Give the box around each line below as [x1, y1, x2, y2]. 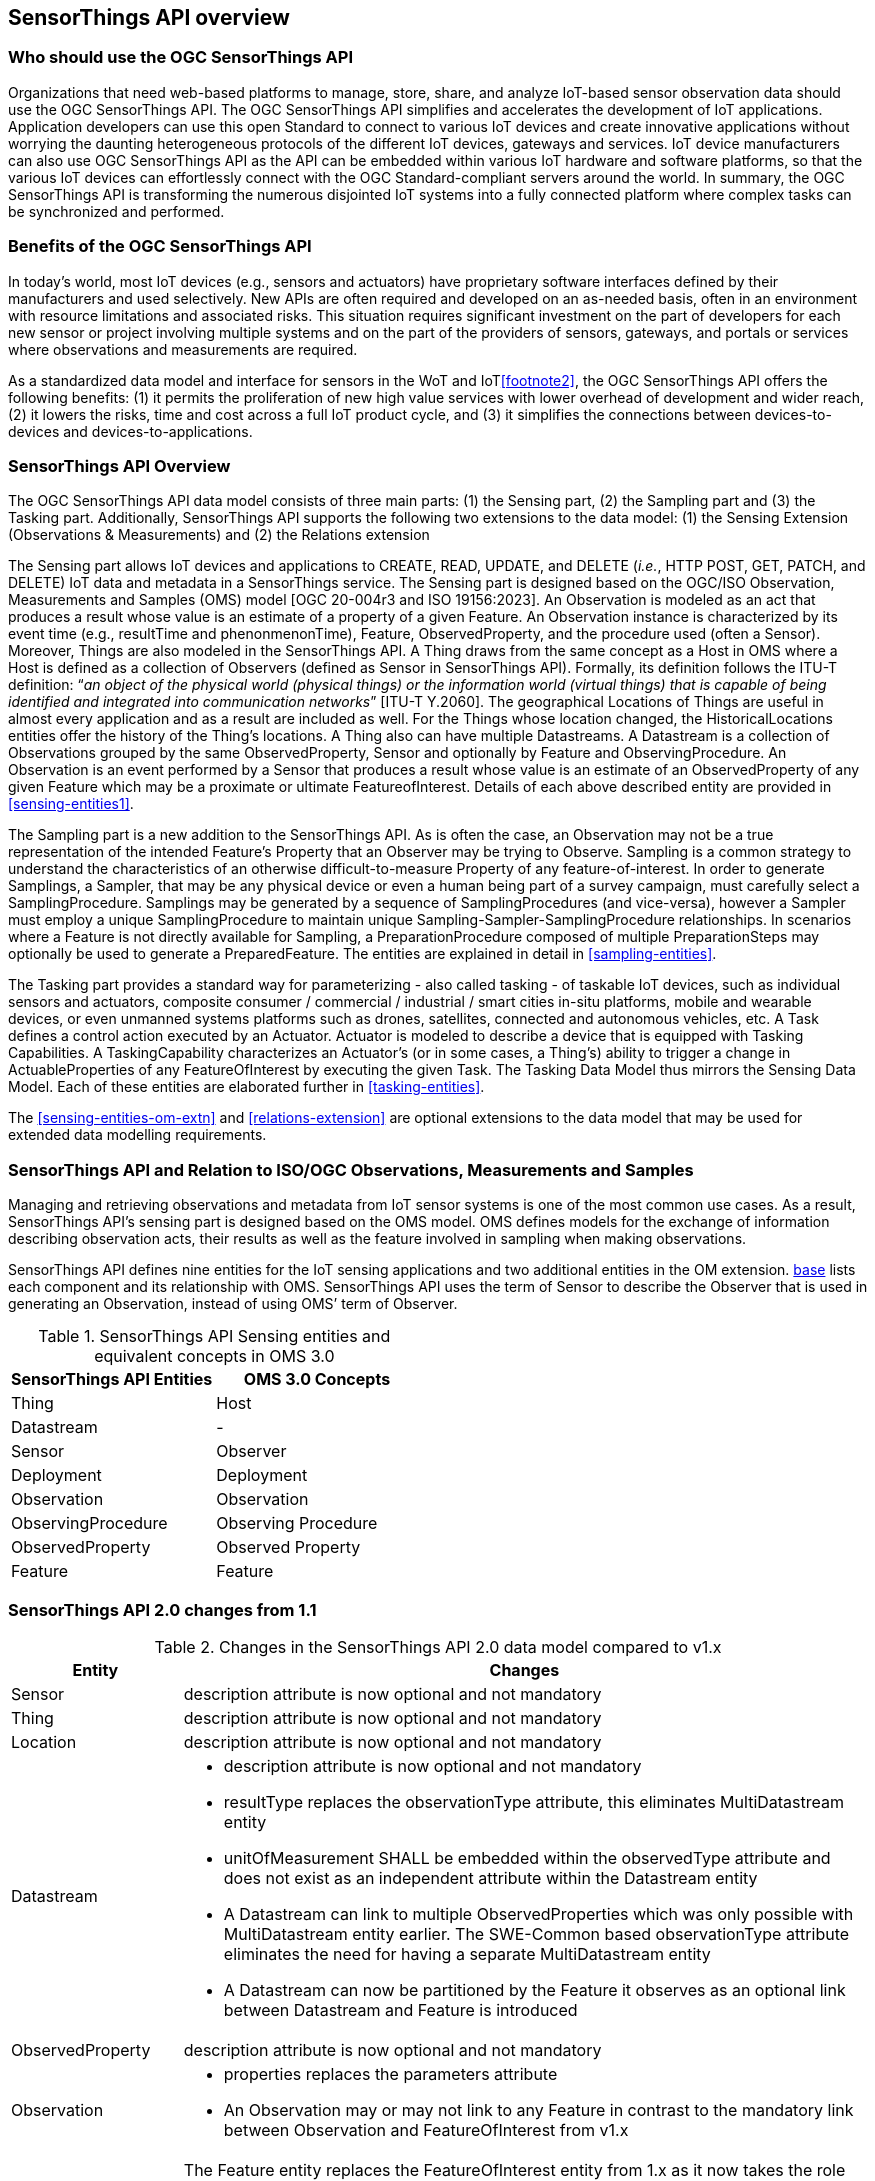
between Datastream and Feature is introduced [223, 1999, 578, 2020]
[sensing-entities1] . [8, 795, 134, 813]
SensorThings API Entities [11, 1369, 213, 1390]
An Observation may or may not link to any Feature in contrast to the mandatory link [223, 2099, 854, 2120]
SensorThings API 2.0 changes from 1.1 [8, 1600, 317, 1621]
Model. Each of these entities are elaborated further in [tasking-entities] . [8, 1078, 485, 1096]
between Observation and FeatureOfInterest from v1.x [223, 2119, 629, 2140]
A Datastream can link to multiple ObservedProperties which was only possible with [223, 1903, 854, 1924]
